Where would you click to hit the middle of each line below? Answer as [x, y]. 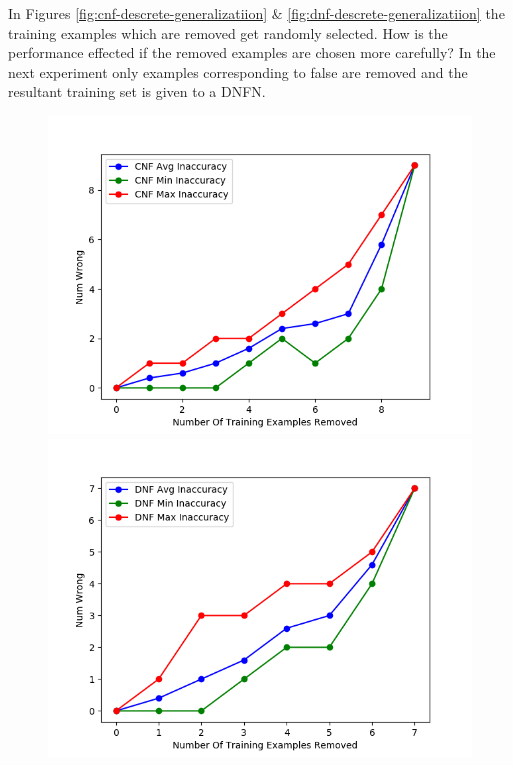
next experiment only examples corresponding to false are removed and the [238, 71]
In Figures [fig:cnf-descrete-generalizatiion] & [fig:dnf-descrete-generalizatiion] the [256, 13]
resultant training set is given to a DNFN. [137, 91]
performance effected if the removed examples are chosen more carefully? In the [252, 52]
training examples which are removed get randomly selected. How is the [228, 32]
